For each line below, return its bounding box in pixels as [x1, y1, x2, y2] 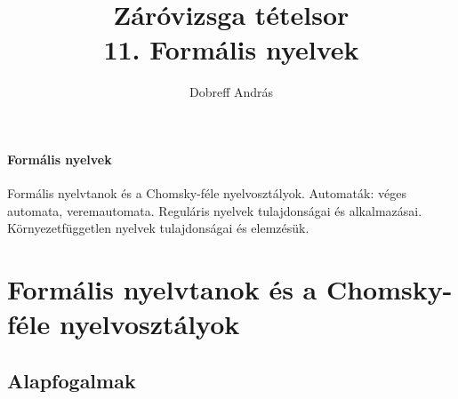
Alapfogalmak [7, 366, 136, 394]
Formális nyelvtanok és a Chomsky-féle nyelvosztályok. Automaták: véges [7, 184, 406, 203]
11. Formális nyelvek [103, 31, 359, 68]
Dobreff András [189, 83, 274, 101]
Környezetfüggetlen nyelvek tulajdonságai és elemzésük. [7, 219, 309, 237]
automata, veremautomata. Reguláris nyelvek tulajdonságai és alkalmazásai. [7, 201, 422, 219]
